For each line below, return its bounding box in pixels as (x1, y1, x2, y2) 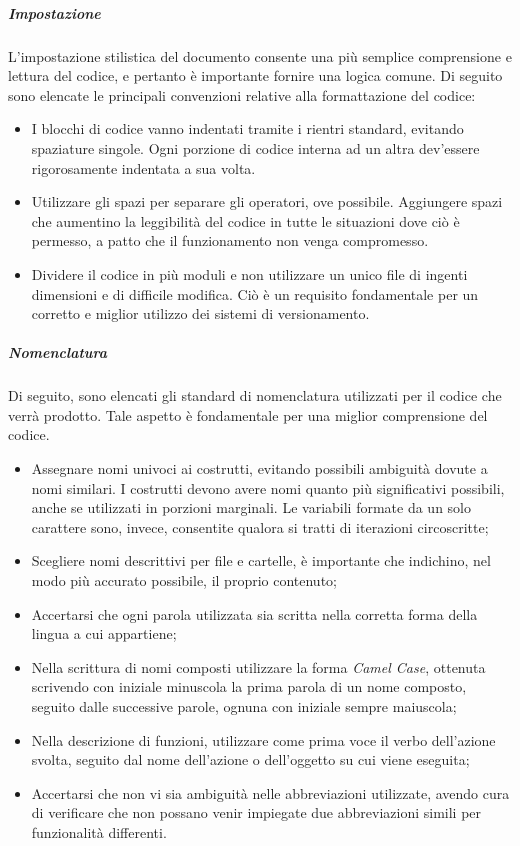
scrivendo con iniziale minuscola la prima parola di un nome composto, (31, 676, 467, 697)
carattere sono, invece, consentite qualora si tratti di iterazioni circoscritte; (31, 516, 489, 537)
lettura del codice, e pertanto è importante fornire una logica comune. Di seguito (8, 65, 503, 86)
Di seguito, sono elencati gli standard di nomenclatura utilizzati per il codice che (8, 385, 502, 406)
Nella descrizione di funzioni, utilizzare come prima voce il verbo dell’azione (31, 729, 496, 750)
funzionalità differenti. (31, 821, 167, 842)
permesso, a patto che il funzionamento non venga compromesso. (31, 230, 429, 251)
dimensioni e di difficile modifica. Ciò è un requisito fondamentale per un (31, 283, 479, 304)
